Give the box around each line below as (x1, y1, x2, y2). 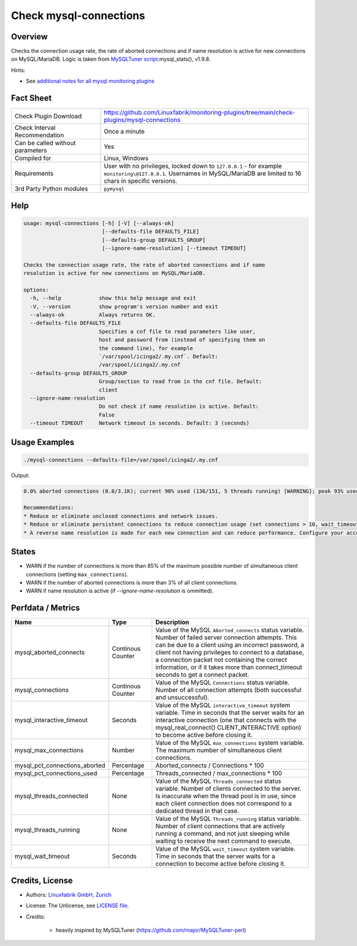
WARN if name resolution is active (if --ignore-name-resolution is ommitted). (26, 587, 214, 595)
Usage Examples (11, 437, 74, 447)
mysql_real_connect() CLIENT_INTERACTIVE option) (155, 723, 302, 732)
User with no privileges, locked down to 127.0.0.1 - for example (104, 162, 283, 170)
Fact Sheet (11, 93, 52, 104)
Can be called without (14, 139, 76, 147)
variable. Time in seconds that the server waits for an (155, 708, 305, 717)
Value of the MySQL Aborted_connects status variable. (155, 626, 305, 634)
